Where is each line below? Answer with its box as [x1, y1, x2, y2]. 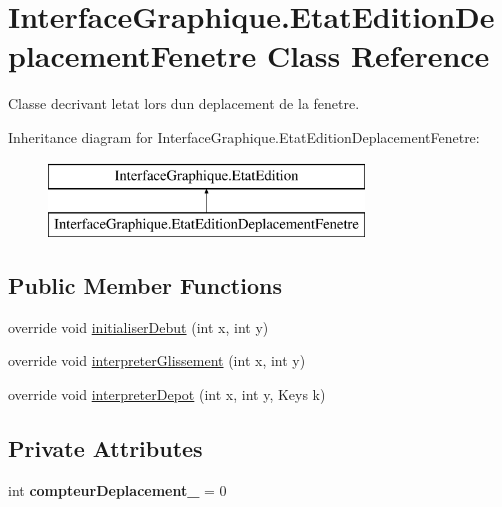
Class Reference [266, 35, 490, 76]
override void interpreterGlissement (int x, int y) [8, 350, 306, 371]
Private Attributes [8, 433, 203, 464]
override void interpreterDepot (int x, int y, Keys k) [8, 384, 326, 405]
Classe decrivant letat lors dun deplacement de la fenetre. [8, 93, 360, 114]
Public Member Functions [8, 270, 282, 301]
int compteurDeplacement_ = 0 [8, 479, 227, 500]
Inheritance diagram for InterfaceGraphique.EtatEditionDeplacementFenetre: [8, 126, 480, 147]
